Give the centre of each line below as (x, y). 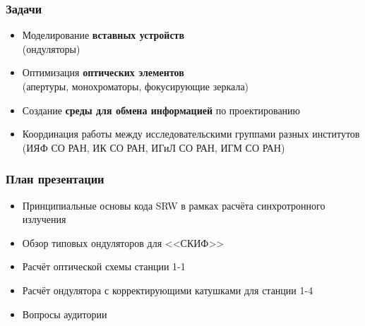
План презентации (55, 179)
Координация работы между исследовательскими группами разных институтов (191, 134)
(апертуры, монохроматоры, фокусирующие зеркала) (136, 86)
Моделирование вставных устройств (103, 35)
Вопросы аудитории (65, 314)
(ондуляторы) (51, 48)
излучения (44, 219)
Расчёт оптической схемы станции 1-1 (104, 266)
